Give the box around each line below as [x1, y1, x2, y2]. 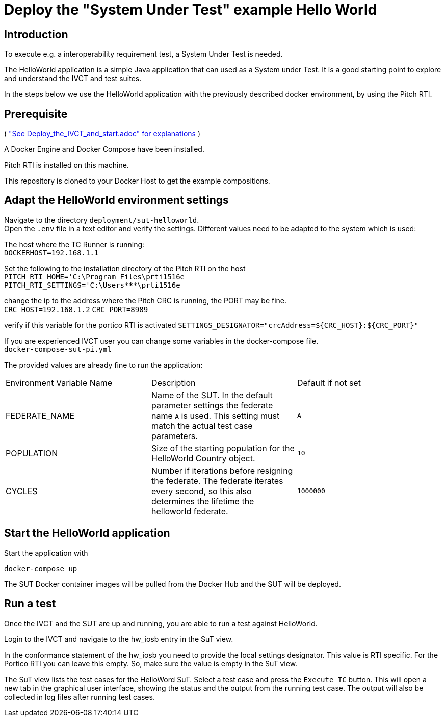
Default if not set [297, 377, 361, 388]
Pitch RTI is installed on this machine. [4, 161, 129, 170]
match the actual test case [151, 420, 253, 431]
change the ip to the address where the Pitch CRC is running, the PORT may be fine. [4, 296, 287, 305]
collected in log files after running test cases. [4, 692, 155, 701]
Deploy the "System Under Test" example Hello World [4, 1, 377, 18]
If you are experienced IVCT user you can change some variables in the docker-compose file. [4, 336, 319, 345]
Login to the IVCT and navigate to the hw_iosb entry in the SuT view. [4, 634, 233, 643]
